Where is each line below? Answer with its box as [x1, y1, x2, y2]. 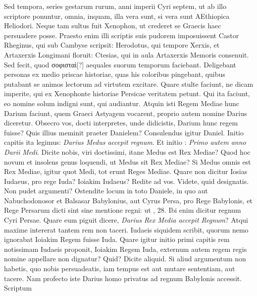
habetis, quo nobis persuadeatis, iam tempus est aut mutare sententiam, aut [4, 263, 235, 274]
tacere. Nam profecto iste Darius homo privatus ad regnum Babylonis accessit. [4, 273, 242, 283]
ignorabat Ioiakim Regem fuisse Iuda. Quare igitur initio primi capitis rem [4, 234, 230, 244]
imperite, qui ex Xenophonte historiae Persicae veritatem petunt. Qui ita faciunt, [4, 88, 250, 99]
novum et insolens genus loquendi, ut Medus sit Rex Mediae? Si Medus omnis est [4, 156, 251, 167]
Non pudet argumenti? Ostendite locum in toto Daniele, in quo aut [4, 185, 208, 196]
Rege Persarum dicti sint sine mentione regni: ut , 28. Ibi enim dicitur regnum [4, 205, 241, 215]
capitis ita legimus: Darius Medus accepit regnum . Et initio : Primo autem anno [4, 137, 246, 147]
